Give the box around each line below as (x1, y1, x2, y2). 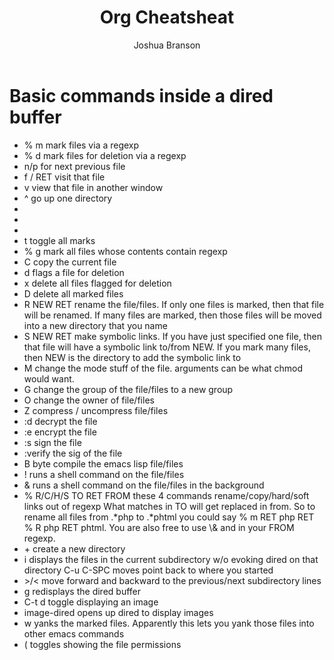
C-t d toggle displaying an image (23, 596, 159, 608)
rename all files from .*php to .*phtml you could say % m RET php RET (23, 511, 315, 523)
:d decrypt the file (23, 415, 98, 427)
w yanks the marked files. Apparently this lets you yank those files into (23, 617, 315, 629)
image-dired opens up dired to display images (23, 606, 214, 618)
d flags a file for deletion (23, 266, 125, 278)
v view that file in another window (23, 181, 164, 193)
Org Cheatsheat (99, 6, 235, 29)
